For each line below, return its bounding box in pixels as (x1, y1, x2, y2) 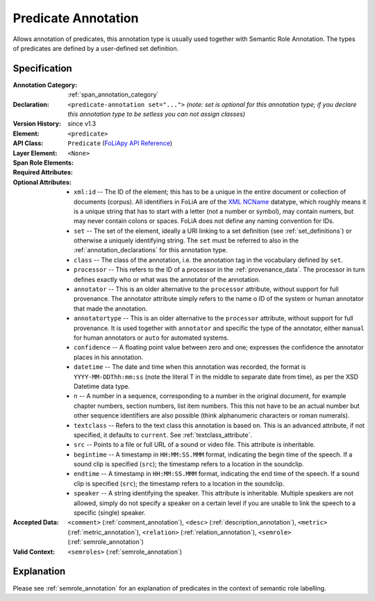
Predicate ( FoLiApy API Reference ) (67, 139, 173, 147)
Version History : (12, 120, 62, 128)
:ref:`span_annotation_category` (67, 90, 159, 99)
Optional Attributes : (12, 178, 72, 186)
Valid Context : (12, 548, 56, 556)
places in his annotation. (74, 353, 144, 361)
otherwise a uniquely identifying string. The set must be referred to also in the (74, 236, 299, 245)
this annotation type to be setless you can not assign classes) (67, 110, 246, 118)
